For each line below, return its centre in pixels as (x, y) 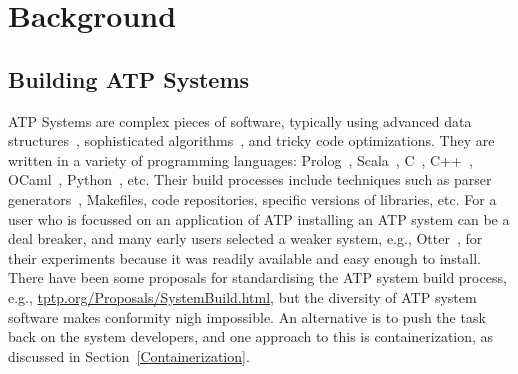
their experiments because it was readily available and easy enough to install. (244, 257)
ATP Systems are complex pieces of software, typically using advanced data (240, 120)
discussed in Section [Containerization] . (129, 355)
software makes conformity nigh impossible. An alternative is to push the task (247, 316)
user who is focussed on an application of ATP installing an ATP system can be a (259, 218)
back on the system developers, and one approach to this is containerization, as (251, 336)
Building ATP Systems (129, 78)
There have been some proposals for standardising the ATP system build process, (257, 277)
